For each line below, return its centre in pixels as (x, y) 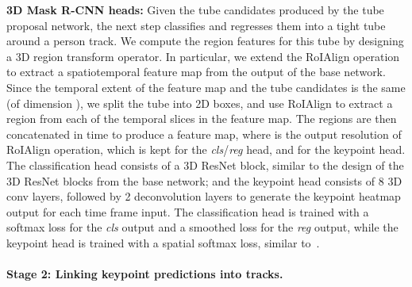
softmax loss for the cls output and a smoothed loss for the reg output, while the (202, 227)
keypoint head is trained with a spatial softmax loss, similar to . (163, 242)
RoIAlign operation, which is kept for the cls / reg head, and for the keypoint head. (206, 149)
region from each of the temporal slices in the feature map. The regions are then (202, 119)
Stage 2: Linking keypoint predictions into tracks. (145, 274)
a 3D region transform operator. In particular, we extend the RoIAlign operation (203, 56)
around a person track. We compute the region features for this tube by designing (205, 41)
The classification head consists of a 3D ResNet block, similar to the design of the (205, 165)
